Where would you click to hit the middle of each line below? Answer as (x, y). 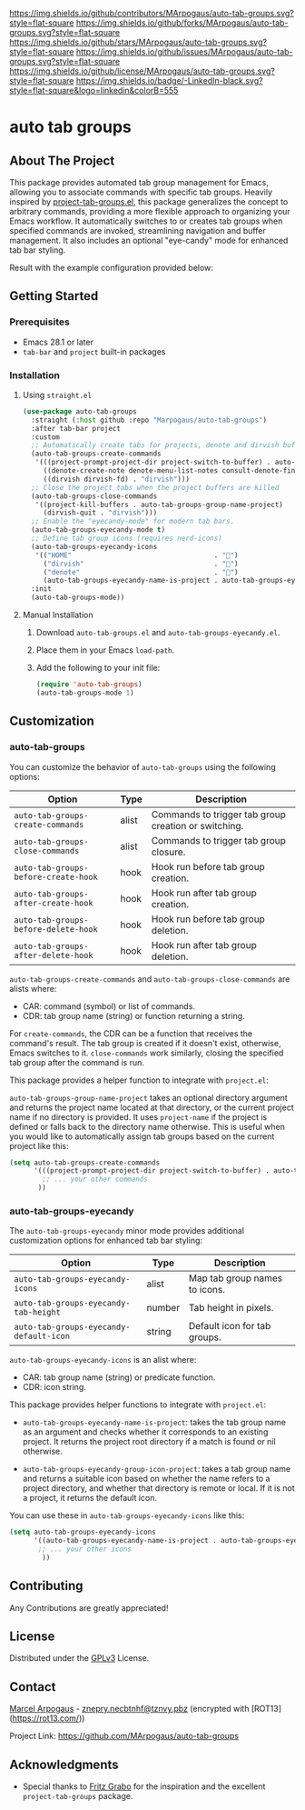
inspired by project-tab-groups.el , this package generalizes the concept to (149, 202)
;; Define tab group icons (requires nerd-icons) (127, 539)
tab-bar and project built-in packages (94, 351)
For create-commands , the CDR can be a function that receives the (131, 1033)
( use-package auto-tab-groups (80, 411)
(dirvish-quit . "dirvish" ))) (100, 513)
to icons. (207, 1290)
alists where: (33, 988)
